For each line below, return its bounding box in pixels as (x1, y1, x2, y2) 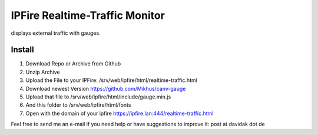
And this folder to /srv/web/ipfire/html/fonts (25, 101, 131, 108)
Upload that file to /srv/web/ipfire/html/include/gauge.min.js (25, 93, 171, 100)
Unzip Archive (25, 68, 60, 75)
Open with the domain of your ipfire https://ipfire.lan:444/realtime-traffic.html (25, 110, 214, 117)
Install (11, 45, 35, 55)
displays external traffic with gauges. (11, 29, 101, 37)
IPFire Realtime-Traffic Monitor (11, 9, 165, 22)
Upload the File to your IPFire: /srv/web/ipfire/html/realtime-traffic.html (25, 77, 197, 84)
